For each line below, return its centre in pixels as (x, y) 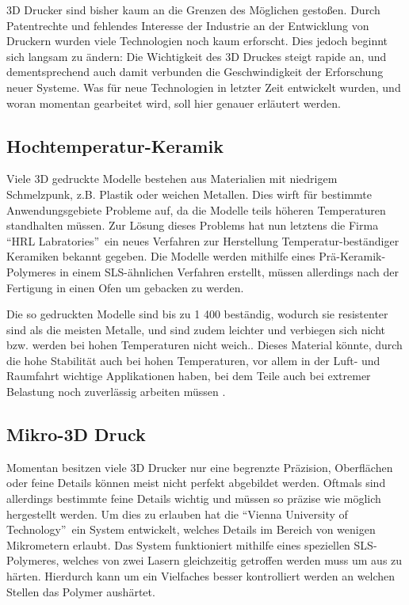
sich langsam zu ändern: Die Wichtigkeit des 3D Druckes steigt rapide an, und (197, 56)
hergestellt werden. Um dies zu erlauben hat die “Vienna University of (177, 514)
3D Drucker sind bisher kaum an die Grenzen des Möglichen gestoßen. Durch (193, 10)
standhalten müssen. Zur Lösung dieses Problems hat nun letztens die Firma (193, 225)
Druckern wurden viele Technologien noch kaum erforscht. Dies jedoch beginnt (197, 41)
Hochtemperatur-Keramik (115, 145)
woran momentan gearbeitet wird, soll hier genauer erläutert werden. (174, 103)
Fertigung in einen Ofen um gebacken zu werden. (125, 287)
